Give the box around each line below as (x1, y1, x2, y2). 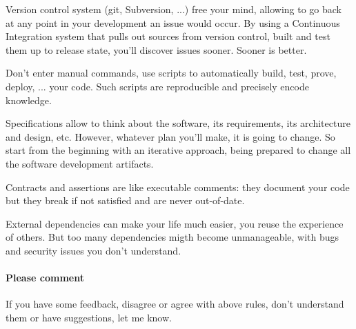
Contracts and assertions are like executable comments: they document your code (6, 179, 350, 194)
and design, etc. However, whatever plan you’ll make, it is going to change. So (6, 129, 335, 143)
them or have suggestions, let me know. (6, 310, 172, 324)
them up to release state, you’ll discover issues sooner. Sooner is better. (6, 42, 307, 57)
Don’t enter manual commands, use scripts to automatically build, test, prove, (6, 66, 337, 80)
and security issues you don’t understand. (6, 243, 181, 257)
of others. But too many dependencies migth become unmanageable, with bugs (6, 230, 339, 244)
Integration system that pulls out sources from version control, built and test (6, 29, 330, 43)
